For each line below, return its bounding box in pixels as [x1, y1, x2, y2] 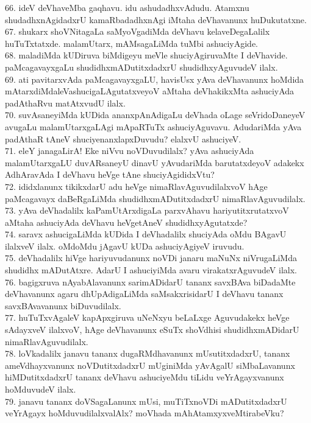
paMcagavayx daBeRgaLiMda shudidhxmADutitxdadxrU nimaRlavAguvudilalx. [5, 192, 306, 205]
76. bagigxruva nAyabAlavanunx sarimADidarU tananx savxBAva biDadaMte [5, 275, 296, 288]
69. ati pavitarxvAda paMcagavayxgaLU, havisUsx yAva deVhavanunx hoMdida [5, 72, 304, 85]
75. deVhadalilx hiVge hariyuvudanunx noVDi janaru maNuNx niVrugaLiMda [5, 251, 297, 264]
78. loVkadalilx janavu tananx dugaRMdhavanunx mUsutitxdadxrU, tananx [5, 347, 290, 360]
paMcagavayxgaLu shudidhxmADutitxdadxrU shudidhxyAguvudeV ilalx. [5, 60, 278, 73]
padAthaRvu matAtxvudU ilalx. [5, 96, 126, 109]
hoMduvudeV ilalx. [5, 383, 76, 395]
